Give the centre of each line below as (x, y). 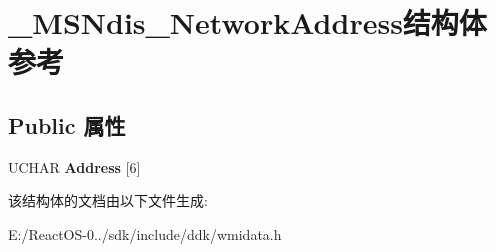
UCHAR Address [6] (74, 166)
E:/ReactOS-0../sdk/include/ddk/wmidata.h (145, 233)
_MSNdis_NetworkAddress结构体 (247, 22)
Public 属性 (67, 124)
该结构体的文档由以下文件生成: (108, 200)
